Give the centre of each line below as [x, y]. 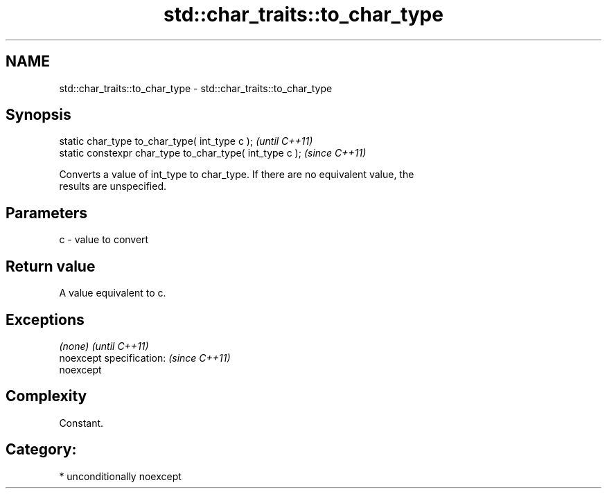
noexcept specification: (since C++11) [145, 358]
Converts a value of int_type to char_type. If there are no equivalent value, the [237, 175]
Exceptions [45, 319]
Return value [51, 266]
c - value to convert [104, 240]
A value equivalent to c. [113, 293]
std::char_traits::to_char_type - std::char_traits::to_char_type [196, 88]
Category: [41, 450]
